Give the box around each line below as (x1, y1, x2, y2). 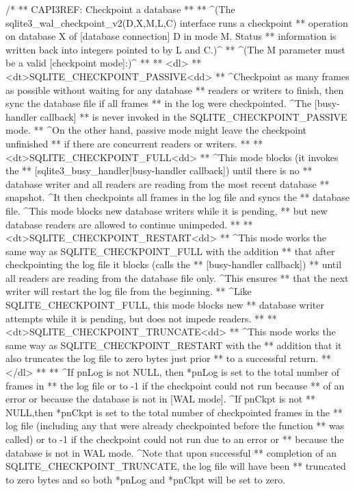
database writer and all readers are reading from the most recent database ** (5, 176, 330, 191)
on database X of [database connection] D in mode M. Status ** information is (5, 29, 337, 43)
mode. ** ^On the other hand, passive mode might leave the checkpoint (5, 123, 307, 137)
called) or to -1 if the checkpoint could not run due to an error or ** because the (5, 432, 344, 446)
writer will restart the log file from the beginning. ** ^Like (5, 284, 252, 298)
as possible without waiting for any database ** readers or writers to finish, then (5, 82, 344, 97)
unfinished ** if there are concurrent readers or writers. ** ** (5, 136, 263, 150)
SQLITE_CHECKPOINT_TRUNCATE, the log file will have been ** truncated (5, 459, 346, 473)
